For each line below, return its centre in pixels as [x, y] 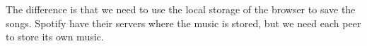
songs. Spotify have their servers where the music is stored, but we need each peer [183, 23]
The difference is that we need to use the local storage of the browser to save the [181, 9]
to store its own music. [55, 37]
